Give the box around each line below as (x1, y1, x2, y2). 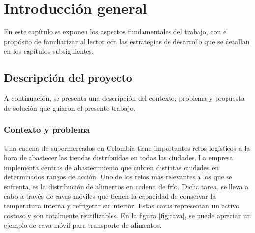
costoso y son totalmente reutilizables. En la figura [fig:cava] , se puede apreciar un (4, 210, 251, 220)
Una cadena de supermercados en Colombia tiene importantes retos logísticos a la (4, 143, 250, 153)
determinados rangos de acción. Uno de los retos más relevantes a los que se (4, 172, 232, 182)
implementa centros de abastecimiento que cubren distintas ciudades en (4, 162, 219, 172)
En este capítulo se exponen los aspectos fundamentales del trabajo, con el (4, 27, 228, 37)
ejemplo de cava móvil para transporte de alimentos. (4, 220, 162, 230)
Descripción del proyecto (4, 70, 132, 85)
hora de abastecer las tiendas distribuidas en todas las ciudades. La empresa (4, 152, 233, 163)
